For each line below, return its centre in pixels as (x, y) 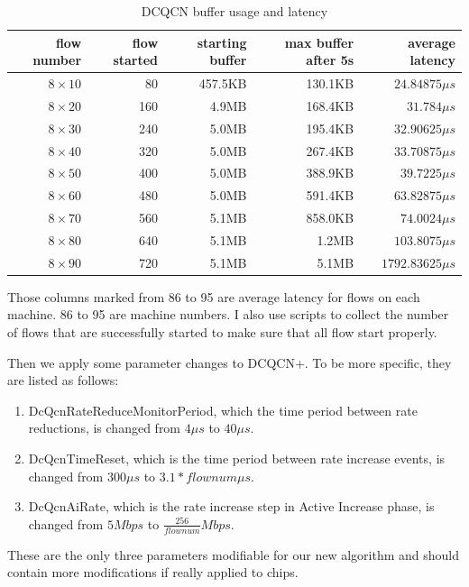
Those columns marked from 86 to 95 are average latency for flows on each (214, 296)
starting (222, 42)
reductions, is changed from (105, 428)
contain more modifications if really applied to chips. (153, 572)
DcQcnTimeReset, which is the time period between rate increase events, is (237, 459)
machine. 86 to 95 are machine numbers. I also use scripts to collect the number (228, 314)
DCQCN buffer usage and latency (234, 11)
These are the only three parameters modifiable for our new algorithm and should (234, 554)
